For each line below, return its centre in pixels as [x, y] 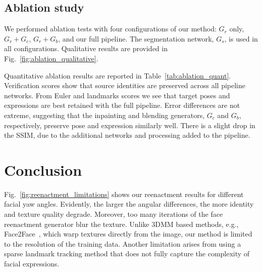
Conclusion [43, 169]
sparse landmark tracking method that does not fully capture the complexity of [127, 254]
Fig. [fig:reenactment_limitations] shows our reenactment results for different [124, 194]
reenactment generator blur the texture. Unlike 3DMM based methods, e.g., [121, 224]
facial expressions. [32, 264]
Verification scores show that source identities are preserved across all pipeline [125, 85]
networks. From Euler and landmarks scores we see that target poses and [117, 95]
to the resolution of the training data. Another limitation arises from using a [123, 243]
